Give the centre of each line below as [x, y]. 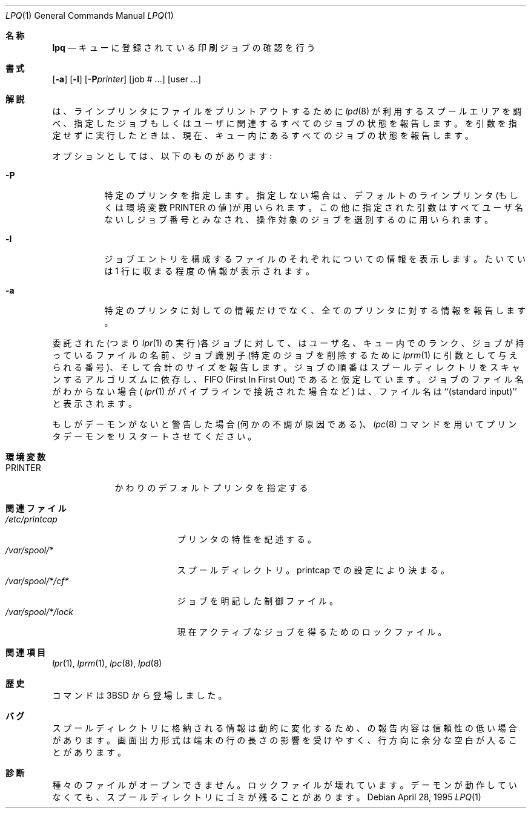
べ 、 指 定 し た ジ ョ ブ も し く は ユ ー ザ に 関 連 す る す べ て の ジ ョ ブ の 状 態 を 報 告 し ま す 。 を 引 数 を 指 [285, 123]
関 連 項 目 [25, 652]
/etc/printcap [31, 519]
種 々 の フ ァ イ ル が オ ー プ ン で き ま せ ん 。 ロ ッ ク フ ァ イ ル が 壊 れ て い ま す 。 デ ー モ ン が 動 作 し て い [285, 785]
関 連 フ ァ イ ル [36, 508]
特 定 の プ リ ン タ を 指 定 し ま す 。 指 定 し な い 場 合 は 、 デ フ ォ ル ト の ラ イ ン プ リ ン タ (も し [311, 195]
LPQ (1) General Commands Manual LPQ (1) [90, 15]
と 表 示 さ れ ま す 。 [94, 403]
